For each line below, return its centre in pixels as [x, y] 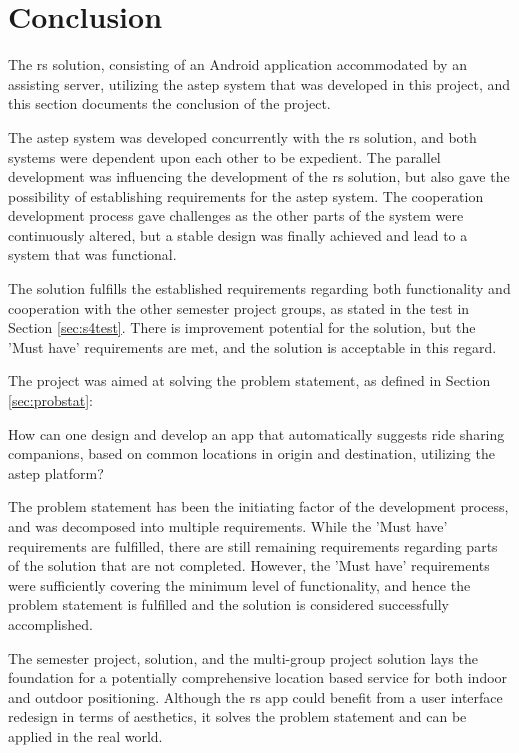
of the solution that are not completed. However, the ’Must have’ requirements [249, 565]
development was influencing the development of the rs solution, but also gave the [259, 176]
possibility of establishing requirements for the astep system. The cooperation [246, 195]
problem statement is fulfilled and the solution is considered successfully [228, 604]
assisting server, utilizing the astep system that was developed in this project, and [259, 83]
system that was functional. [92, 254]
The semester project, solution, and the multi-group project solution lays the [243, 657]
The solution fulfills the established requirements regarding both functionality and [259, 288]
